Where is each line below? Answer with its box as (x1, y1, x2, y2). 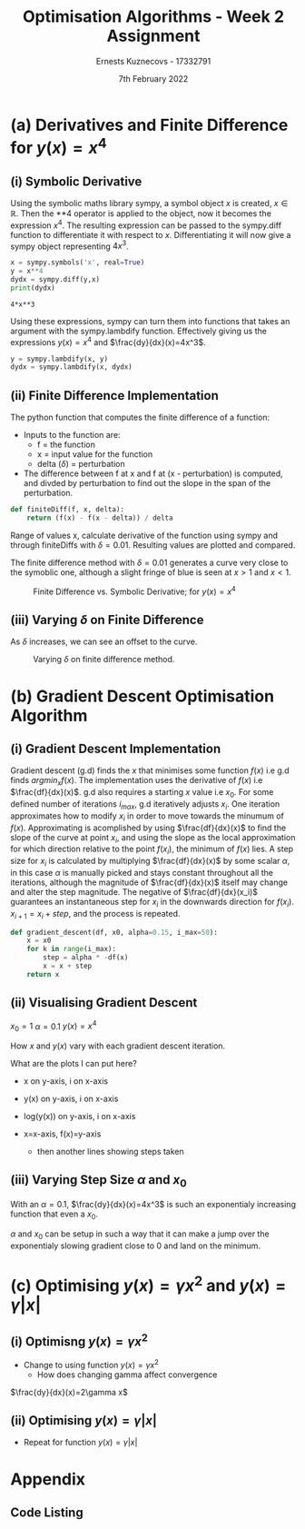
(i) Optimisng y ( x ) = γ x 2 (10, 1331, 149, 1349)
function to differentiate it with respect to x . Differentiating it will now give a (10, 229, 291, 240)
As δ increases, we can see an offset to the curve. (10, 636, 198, 647)
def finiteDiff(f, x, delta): (10, 505, 125, 514)
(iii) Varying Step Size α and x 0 (10, 1172, 187, 1190)
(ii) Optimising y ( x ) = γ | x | (10, 1413, 157, 1428)
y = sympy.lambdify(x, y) (10, 354, 108, 363)
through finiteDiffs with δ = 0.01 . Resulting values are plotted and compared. (10, 539, 296, 551)
